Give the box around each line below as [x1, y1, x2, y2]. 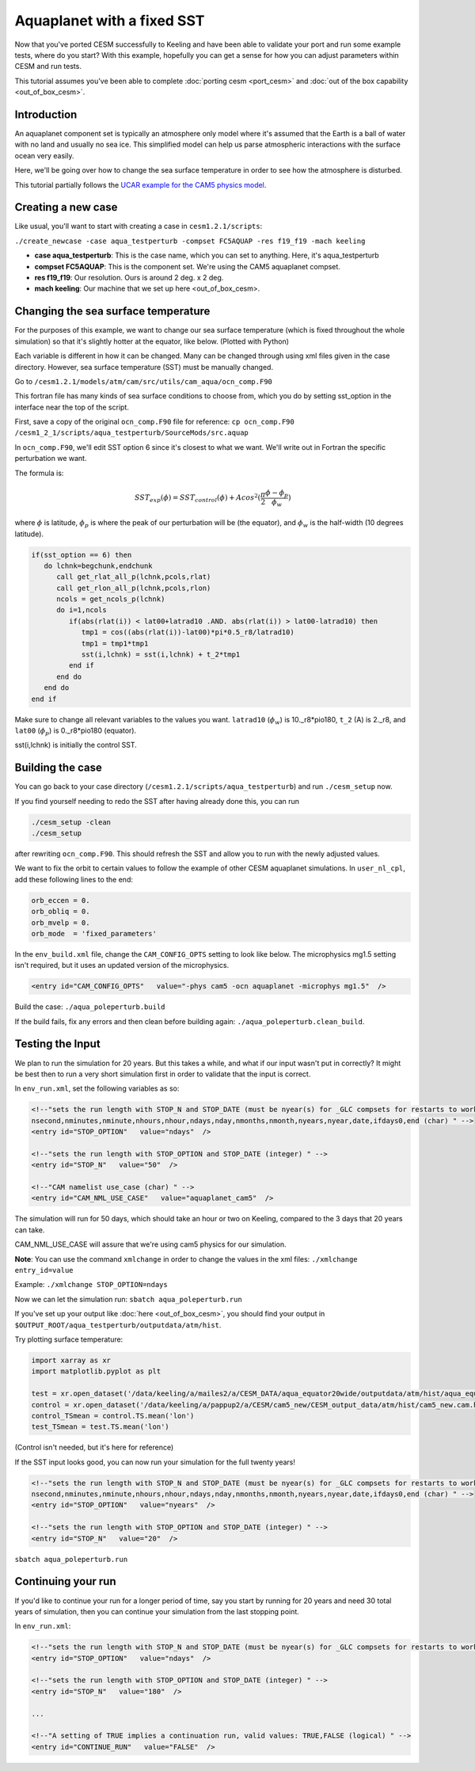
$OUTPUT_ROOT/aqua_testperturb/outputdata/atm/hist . [14, 1320, 222, 1330]
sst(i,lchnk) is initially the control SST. [14, 741, 138, 750]
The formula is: [14, 468, 64, 478]
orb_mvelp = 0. [31, 918, 90, 927]
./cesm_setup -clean [31, 817, 111, 827]
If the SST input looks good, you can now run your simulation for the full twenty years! [14, 1457, 296, 1467]
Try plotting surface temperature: [14, 1335, 123, 1344]
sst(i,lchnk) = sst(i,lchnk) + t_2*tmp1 [81, 650, 241, 659]
